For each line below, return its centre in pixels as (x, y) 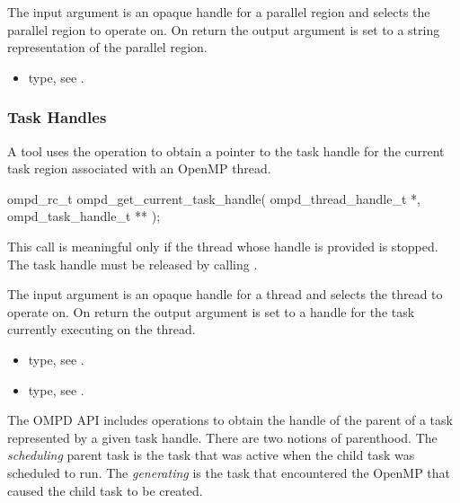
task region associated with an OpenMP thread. (139, 168)
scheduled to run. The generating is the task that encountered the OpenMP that (229, 472)
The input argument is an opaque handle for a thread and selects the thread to (225, 294)
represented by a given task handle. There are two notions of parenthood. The (222, 437)
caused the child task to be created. (105, 490)
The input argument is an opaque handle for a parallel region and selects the (219, 12)
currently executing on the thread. (102, 329)
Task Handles (57, 117)
